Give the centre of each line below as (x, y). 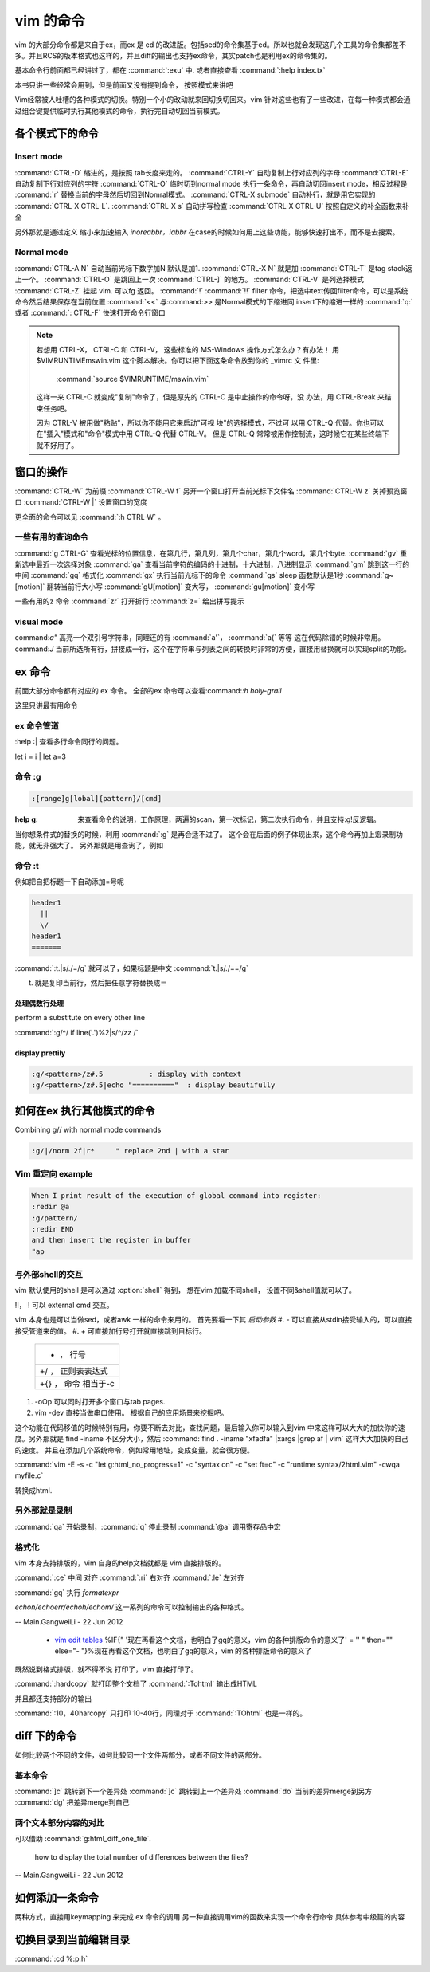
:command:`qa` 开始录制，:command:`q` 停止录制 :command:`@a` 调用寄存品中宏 (148, 1526)
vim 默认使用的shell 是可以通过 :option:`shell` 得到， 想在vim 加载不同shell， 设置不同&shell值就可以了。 (185, 1290)
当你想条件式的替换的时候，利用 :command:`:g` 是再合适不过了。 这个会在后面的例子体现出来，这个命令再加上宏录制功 (209, 834)
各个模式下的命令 (57, 134)
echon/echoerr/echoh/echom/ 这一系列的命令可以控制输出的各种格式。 (131, 1607)
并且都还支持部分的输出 (53, 1699)
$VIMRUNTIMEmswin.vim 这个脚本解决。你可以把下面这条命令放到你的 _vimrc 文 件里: (178, 361)
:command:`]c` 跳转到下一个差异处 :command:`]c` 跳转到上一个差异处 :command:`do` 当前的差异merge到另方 (193, 1791)
